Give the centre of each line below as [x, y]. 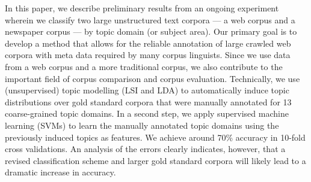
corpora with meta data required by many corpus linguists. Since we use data [148, 55]
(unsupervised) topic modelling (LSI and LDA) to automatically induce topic [147, 90]
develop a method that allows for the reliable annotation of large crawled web [148, 43]
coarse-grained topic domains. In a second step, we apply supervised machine [147, 113]
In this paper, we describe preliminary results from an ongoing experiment [142, 8]
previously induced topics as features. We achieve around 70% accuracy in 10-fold [155, 137]
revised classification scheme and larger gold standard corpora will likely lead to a [155, 160]
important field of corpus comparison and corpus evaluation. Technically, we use [152, 78]
